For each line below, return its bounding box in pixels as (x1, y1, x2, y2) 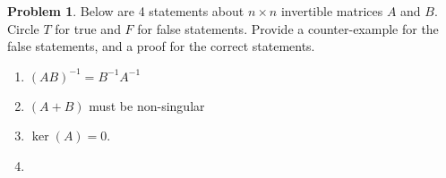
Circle (7, 19, 39, 38)
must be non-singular (89, 96, 205, 114)
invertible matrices (280, 2, 383, 20)
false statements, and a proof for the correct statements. (7, 37, 315, 55)
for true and (55, 19, 121, 38)
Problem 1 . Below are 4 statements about (7, 2, 244, 20)
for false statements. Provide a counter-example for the (137, 19, 439, 38)
